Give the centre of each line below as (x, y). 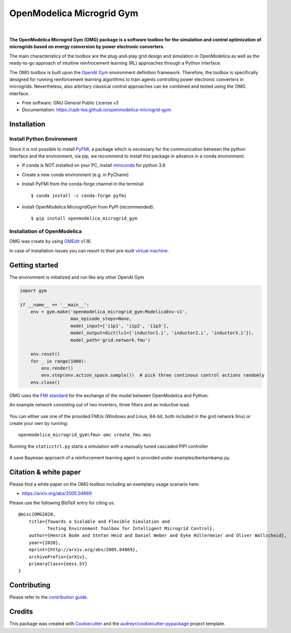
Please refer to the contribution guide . (49, 597)
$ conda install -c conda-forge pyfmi (79, 195)
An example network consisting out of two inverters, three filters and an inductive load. (100, 405)
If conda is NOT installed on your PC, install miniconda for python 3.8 (94, 165)
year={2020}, (45, 542)
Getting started (34, 265)
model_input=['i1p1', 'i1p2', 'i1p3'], (120, 326)
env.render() (57, 368)
